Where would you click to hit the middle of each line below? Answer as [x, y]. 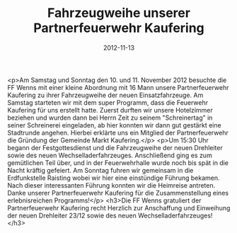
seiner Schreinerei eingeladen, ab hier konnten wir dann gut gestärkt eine [114, 125]
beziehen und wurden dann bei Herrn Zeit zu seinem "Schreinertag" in [110, 118]
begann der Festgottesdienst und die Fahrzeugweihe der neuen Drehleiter [115, 147]
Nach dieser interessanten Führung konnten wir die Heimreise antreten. [111, 185]
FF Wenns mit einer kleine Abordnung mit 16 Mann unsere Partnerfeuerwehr [118, 87]
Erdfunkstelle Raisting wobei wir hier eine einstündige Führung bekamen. [114, 178]
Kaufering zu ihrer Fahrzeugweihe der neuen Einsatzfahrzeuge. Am [105, 95]
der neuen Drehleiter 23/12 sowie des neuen [72, 215]
